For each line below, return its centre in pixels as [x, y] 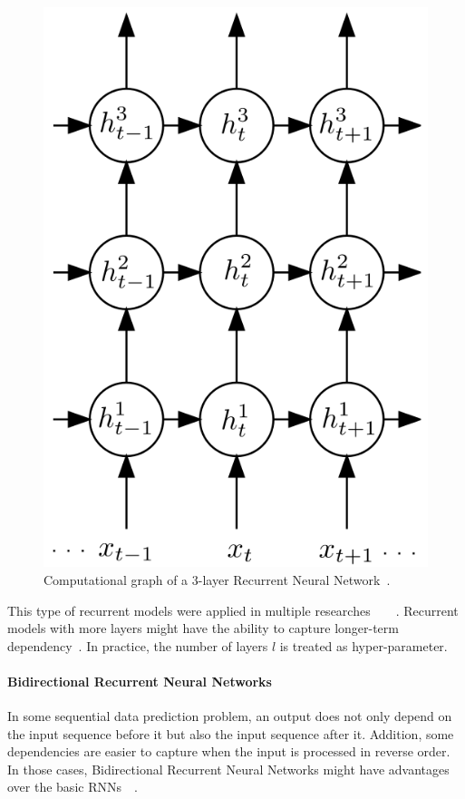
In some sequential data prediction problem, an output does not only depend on [230, 716]
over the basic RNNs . [73, 787]
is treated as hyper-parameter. [363, 645]
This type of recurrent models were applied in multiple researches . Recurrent [233, 610]
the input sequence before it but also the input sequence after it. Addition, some [231, 733]
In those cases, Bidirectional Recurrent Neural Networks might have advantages [228, 769]
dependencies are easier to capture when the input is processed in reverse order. [229, 751]
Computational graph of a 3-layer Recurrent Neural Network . [217, 579]
